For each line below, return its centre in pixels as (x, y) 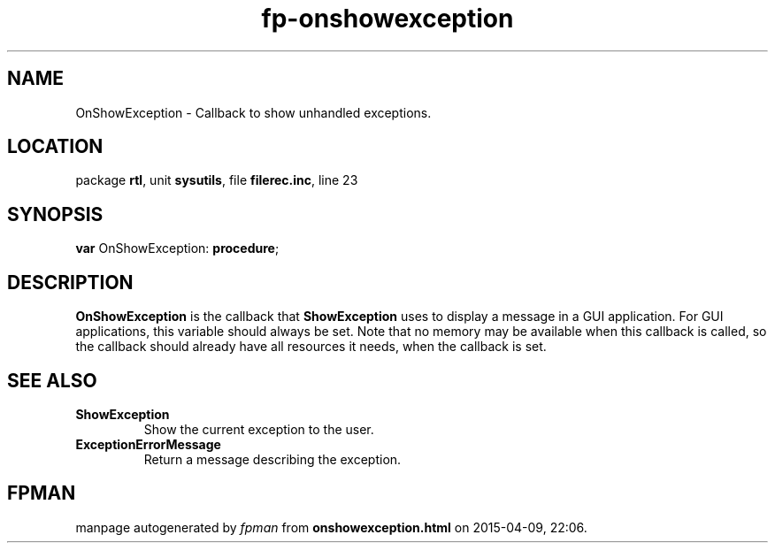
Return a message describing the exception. (272, 459)
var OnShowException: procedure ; (177, 248)
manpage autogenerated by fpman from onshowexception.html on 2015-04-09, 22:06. (331, 527)
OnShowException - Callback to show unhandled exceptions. (253, 112)
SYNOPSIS (55, 214)
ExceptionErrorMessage (148, 444)
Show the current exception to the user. (259, 429)
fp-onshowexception (387, 19)
